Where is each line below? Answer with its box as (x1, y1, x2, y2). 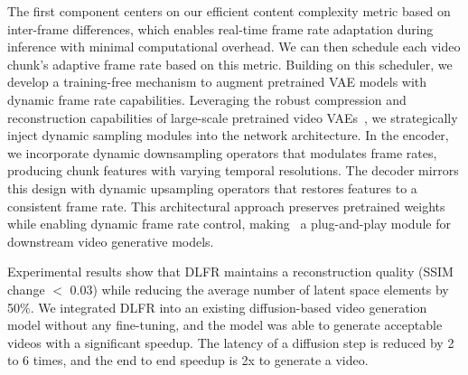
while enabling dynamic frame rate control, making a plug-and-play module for (7, 214, 451, 233)
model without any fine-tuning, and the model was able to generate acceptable (7, 315, 443, 334)
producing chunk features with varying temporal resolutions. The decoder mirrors (7, 161, 459, 180)
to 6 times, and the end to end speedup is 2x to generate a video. (7, 351, 369, 370)
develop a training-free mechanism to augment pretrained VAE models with (7, 72, 427, 91)
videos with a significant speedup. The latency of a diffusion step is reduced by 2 (7, 333, 454, 352)
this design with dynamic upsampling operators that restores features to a (7, 178, 417, 197)
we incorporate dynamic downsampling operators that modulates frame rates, (7, 143, 437, 162)
